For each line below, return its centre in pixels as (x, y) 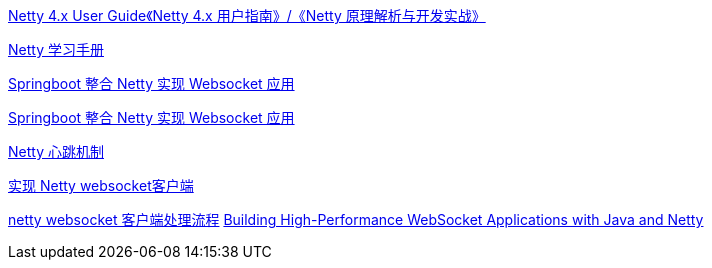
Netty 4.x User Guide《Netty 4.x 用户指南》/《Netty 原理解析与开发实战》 (247, 15)
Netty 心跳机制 (56, 151)
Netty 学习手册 (56, 49)
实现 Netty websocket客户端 (101, 185)
